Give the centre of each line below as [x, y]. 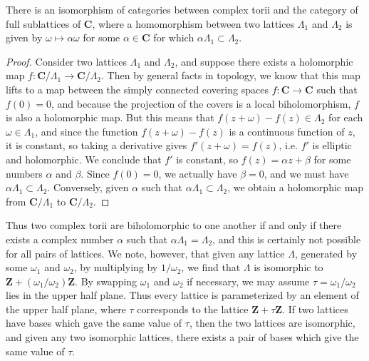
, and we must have [306, 173]
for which [174, 37]
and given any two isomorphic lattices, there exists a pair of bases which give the [182, 337]
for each [346, 117]
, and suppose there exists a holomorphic [264, 61]
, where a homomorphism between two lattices [193, 23]
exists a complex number [60, 239]
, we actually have [198, 173]
